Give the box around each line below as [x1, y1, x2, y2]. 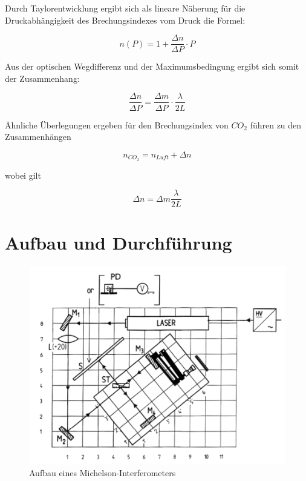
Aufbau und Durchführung [5, 230, 232, 255]
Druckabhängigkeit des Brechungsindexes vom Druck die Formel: [5, 13, 246, 26]
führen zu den [250, 118, 302, 131]
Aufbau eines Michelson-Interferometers [29, 466, 176, 479]
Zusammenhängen [5, 130, 71, 143]
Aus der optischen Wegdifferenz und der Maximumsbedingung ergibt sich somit [5, 60, 299, 73]
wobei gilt [5, 168, 41, 181]
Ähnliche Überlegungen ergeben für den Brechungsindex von [5, 118, 229, 131]
